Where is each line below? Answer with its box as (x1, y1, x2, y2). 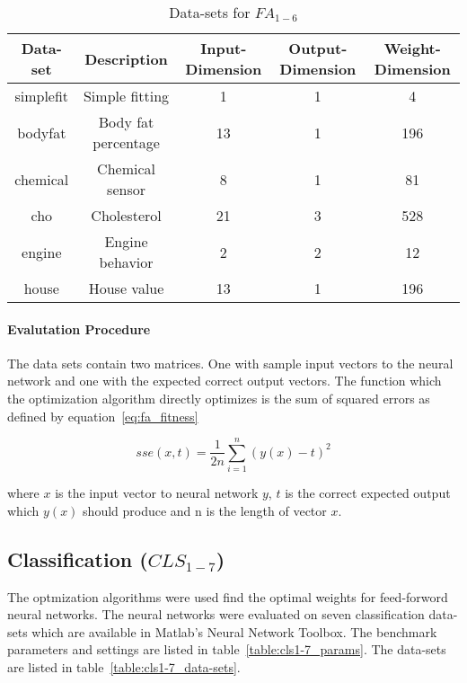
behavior (99, 252, 154, 272)
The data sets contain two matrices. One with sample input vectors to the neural (7, 353, 454, 372)
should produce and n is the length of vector (83, 501, 327, 519)
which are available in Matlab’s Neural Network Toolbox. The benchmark (31, 622, 437, 641)
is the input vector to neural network (55, 483, 259, 502)
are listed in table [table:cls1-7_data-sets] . (7, 658, 241, 677)
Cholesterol (91, 205, 162, 226)
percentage (93, 132, 160, 153)
